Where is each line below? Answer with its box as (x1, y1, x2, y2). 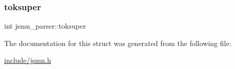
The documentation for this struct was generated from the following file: (4, 37, 231, 48)
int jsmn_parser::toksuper (4, 20, 86, 31)
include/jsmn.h (4, 55, 51, 65)
